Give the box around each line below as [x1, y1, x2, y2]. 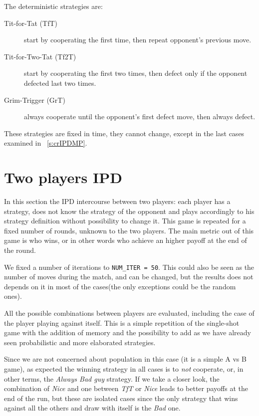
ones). [4, 291, 22, 301]
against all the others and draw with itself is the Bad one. [4, 403, 181, 413]
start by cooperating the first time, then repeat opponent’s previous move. [24, 34, 252, 45]
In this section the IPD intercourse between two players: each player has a [4, 196, 231, 207]
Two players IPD [4, 167, 122, 188]
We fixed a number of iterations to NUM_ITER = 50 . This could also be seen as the [4, 261, 255, 272]
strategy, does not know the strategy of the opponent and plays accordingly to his [4, 206, 255, 216]
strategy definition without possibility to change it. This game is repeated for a [4, 215, 246, 226]
